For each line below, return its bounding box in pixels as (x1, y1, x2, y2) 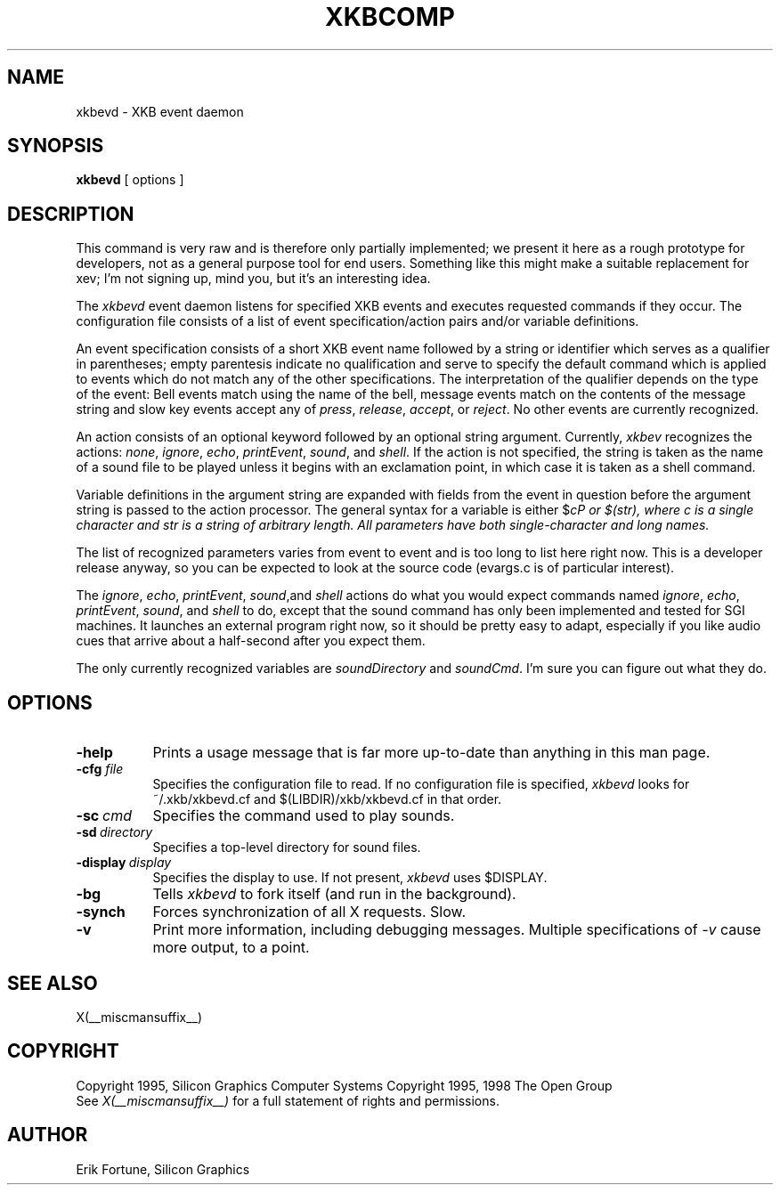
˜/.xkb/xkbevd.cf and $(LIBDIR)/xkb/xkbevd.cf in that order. (152, 791, 502, 807)
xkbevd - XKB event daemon (76, 103, 244, 119)
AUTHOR (7, 1123, 88, 1147)
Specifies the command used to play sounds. (152, 807, 455, 825)
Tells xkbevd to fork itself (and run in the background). (152, 885, 516, 904)
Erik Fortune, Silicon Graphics (76, 1161, 250, 1177)
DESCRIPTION (7, 202, 134, 225)
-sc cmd (76, 807, 133, 825)
